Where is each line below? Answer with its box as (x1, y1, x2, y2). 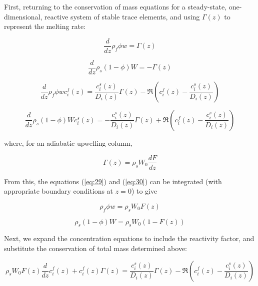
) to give (131, 186, 157, 196)
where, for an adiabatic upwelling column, (4, 137, 132, 148)
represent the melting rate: (4, 21, 86, 31)
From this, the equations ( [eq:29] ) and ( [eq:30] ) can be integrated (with (4, 176, 222, 186)
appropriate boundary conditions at (4, 186, 113, 196)
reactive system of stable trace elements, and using (44, 11, 200, 21)
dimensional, (4, 11, 42, 21)
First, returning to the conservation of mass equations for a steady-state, (4, 1, 227, 11)
